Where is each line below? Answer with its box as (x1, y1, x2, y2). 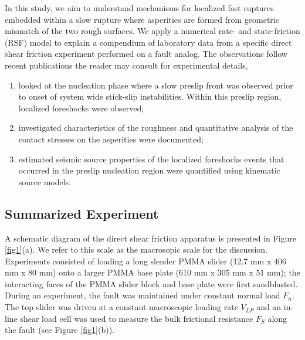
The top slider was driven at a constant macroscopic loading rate (5, 301, 238, 313)
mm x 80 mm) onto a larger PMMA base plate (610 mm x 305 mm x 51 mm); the (5, 266, 300, 278)
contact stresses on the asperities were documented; (18, 132, 204, 145)
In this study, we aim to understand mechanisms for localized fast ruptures (5, 2, 274, 13)
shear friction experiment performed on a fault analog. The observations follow (5, 47, 287, 60)
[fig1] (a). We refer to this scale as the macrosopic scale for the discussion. (5, 243, 267, 256)
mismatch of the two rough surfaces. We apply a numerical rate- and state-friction (5, 25, 300, 37)
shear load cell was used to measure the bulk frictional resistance (20, 312, 253, 324)
